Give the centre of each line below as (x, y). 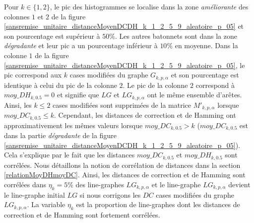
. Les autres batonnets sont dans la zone (176, 36)
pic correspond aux (33, 75)
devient (239, 184)
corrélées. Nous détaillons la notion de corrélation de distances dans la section (122, 165)
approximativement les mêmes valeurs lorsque (73, 125)
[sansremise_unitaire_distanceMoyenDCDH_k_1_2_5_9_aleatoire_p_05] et (124, 26)
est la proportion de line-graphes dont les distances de (158, 204)
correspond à (215, 85)
